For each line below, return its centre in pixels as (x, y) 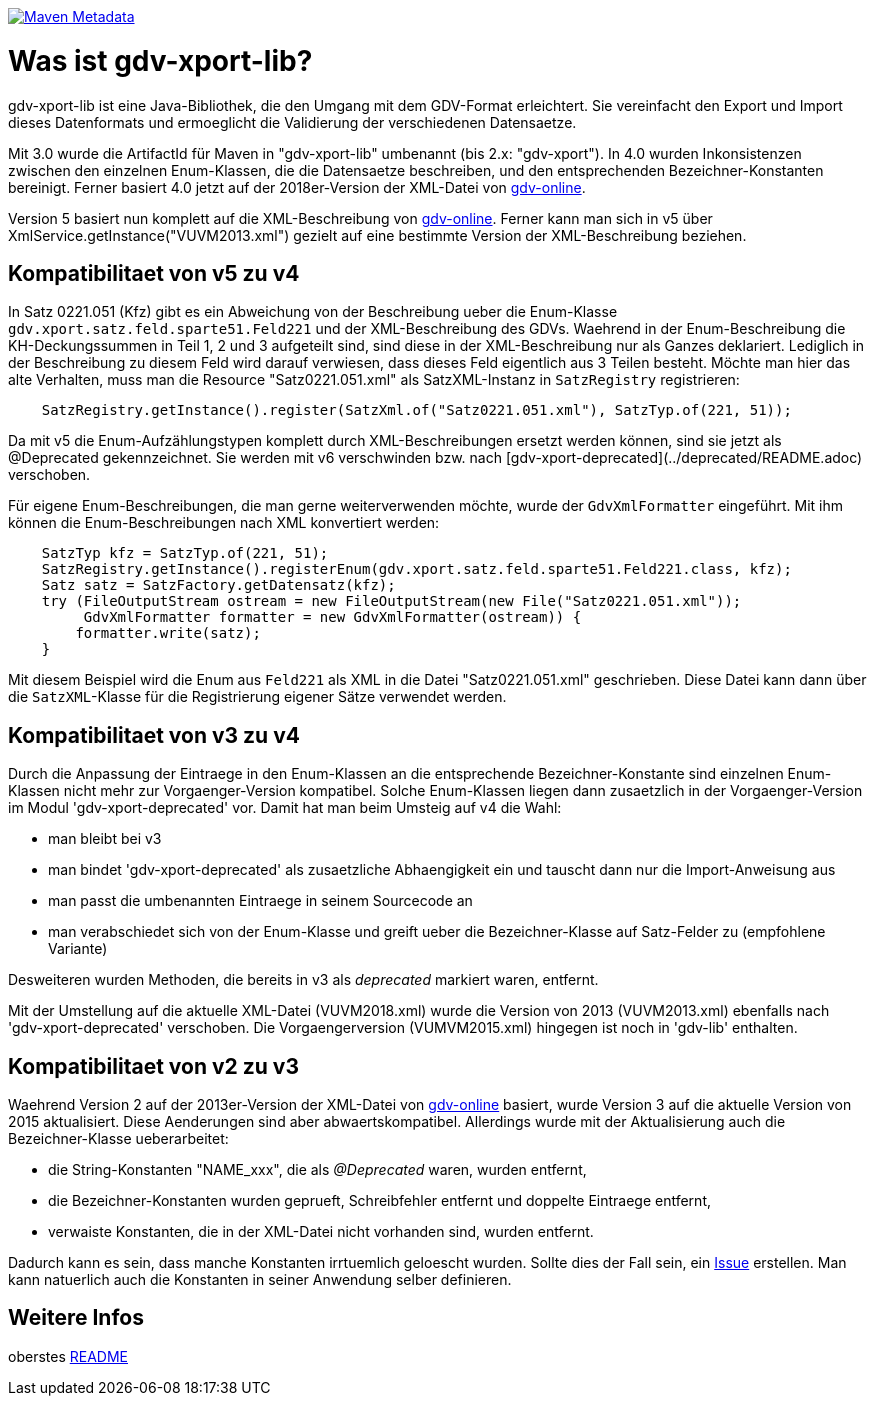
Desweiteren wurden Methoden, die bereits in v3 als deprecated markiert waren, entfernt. (303, 980)
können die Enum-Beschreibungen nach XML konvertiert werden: (224, 523)
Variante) (78, 949)
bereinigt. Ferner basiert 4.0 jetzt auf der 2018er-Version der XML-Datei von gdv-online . (297, 187)
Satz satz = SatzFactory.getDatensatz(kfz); (218, 585)
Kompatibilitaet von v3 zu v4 (154, 735)
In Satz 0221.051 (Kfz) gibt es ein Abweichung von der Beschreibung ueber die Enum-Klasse (313, 312)
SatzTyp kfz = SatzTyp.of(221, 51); (185, 553)
